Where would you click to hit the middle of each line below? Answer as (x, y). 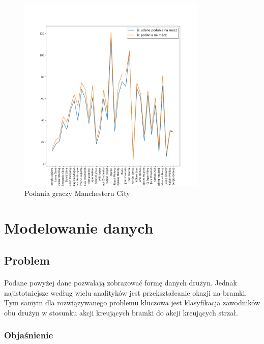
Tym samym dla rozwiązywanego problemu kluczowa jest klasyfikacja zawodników (132, 303)
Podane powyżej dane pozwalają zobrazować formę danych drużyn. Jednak (121, 282)
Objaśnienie (29, 335)
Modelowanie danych (79, 228)
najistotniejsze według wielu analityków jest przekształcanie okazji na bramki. (126, 292)
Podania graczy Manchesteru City (77, 193)
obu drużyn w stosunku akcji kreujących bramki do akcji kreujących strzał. (121, 312)
